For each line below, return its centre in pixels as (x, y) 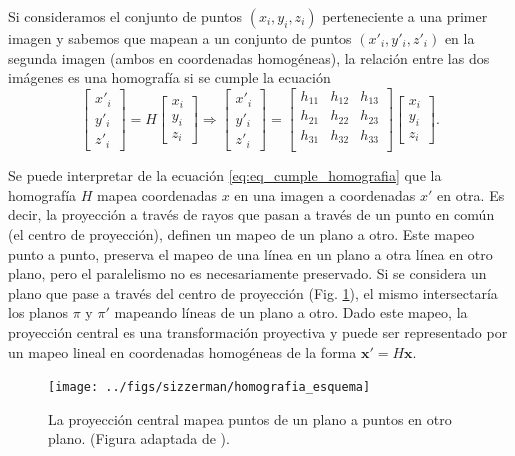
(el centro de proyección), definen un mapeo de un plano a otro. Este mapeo (241, 234)
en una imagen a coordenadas (325, 194)
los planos (38, 312)
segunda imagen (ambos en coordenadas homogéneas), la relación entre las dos (249, 57)
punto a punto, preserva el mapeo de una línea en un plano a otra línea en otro (250, 253)
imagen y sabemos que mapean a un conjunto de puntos (180, 38)
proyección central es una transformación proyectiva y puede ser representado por (258, 332)
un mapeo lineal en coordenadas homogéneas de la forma (182, 351)
